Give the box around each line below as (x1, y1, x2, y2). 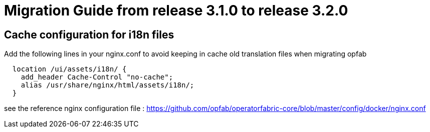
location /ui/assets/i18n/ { (12, 65, 127, 73)
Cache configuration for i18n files (4, 28, 174, 41)
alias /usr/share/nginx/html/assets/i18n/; (21, 81, 194, 89)
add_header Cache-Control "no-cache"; (21, 73, 173, 81)
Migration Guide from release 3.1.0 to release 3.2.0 (4, 2, 348, 19)
